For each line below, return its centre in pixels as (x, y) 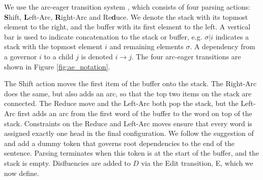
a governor (21, 56)
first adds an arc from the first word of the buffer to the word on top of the (135, 113)
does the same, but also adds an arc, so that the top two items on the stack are (128, 93)
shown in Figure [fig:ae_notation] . (57, 66)
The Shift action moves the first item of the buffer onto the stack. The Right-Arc (130, 83)
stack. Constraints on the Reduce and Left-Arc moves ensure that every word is (128, 123)
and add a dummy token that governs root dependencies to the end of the (119, 143)
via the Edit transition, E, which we (197, 163)
